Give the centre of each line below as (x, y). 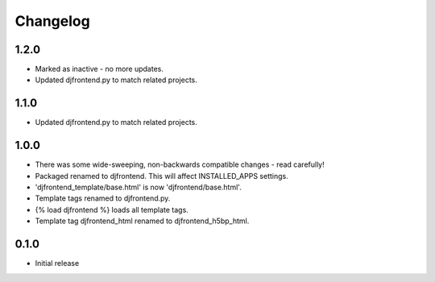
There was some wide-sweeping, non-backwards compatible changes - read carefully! (180, 164)
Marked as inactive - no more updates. (99, 69)
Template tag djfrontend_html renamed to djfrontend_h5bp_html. (142, 221)
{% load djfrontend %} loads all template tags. (112, 209)
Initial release (57, 263)
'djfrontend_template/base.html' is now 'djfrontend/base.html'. (138, 187)
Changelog (52, 21)
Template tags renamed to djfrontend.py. (103, 198)
